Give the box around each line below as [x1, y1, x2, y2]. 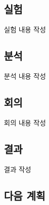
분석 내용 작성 [4, 71, 46, 81]
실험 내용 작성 [4, 24, 46, 34]
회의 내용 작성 [4, 117, 46, 127]
